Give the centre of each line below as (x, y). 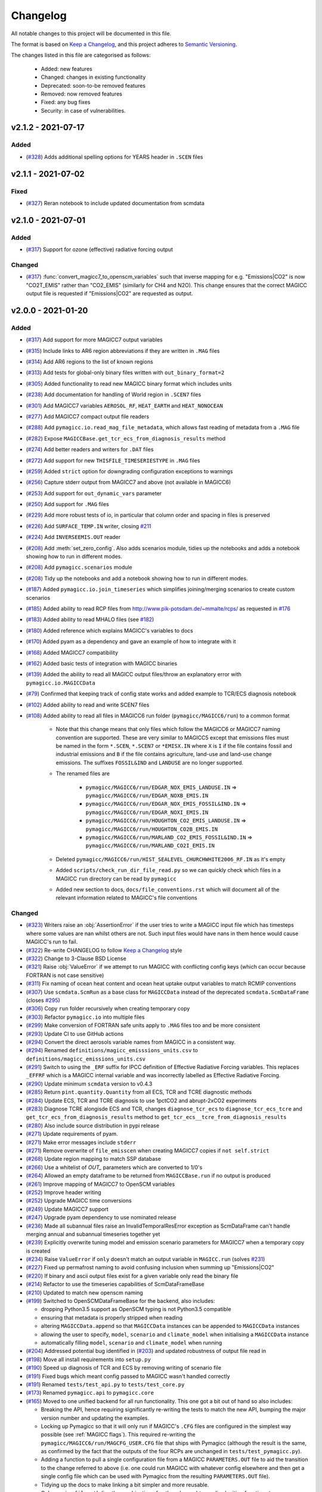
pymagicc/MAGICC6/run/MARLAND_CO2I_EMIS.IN (150, 846)
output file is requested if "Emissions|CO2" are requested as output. (109, 294)
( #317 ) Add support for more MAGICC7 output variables (95, 340)
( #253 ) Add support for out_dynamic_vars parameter (94, 493)
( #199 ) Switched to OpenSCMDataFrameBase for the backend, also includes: (120, 1301)
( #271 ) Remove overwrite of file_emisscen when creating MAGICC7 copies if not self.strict (148, 1151)
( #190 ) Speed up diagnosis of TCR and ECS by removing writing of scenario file (124, 1368)
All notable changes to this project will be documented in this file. (91, 33)
